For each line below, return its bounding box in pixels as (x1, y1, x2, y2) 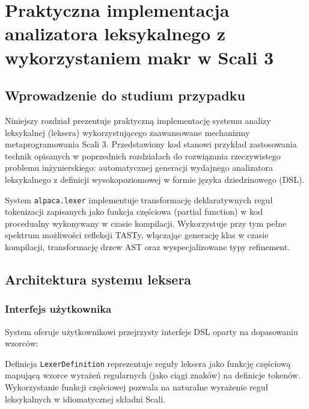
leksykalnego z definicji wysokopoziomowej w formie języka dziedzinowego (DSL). (5, 173, 305, 185)
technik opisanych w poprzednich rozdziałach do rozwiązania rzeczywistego (5, 149, 281, 162)
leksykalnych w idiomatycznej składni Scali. (5, 392, 165, 405)
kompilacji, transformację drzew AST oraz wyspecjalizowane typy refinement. (5, 240, 290, 253)
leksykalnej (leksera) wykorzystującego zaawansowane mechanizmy (5, 126, 250, 138)
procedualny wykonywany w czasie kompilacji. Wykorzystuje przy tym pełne (5, 217, 287, 229)
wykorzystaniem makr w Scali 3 (5, 45, 274, 69)
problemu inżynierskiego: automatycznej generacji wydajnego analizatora (5, 161, 273, 174)
